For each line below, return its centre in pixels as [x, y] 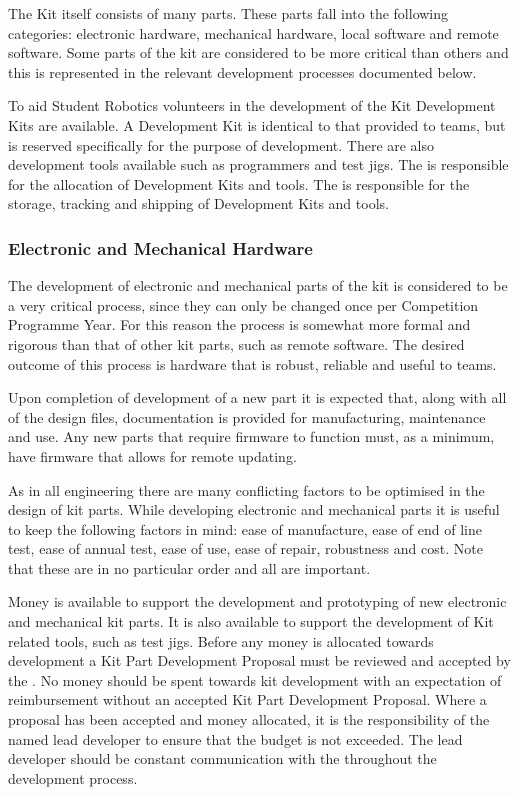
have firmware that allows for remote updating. [152, 455]
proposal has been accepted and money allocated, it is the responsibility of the [249, 719]
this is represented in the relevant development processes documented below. [242, 71]
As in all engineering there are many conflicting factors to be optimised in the [246, 489]
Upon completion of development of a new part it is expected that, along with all [257, 397]
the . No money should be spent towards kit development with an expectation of [255, 679]
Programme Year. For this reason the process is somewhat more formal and [239, 324]
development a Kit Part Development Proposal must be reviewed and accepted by [259, 660]
